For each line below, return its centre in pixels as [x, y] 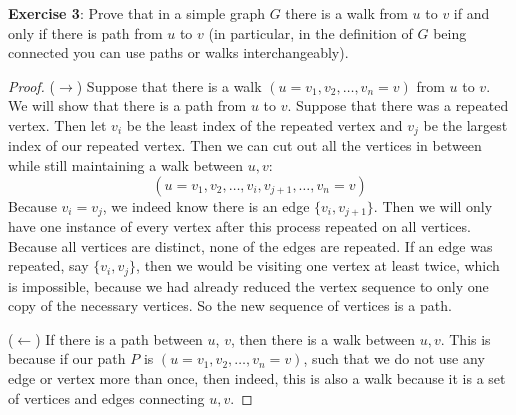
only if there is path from [85, 32]
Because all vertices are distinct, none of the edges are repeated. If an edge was [250, 245]
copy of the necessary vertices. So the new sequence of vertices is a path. [230, 305]
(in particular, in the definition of [310, 32]
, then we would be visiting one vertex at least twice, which [318, 265]
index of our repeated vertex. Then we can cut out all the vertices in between [245, 145]
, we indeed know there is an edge [206, 205]
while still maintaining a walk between [125, 165]
